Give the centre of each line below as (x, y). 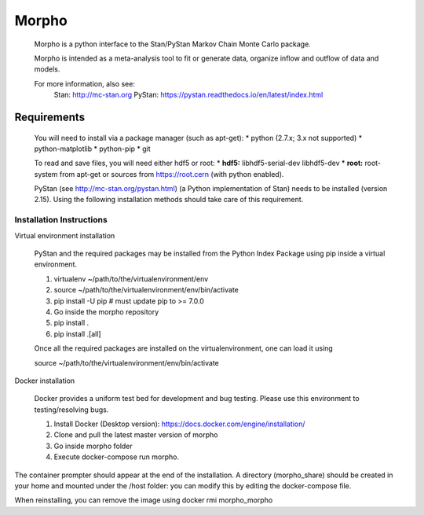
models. (47, 69)
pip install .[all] (77, 333)
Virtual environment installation (65, 235)
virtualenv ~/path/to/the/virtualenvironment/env (131, 278)
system (46, 174)
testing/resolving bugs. (71, 410)
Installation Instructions (61, 220)
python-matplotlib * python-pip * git (92, 149)
